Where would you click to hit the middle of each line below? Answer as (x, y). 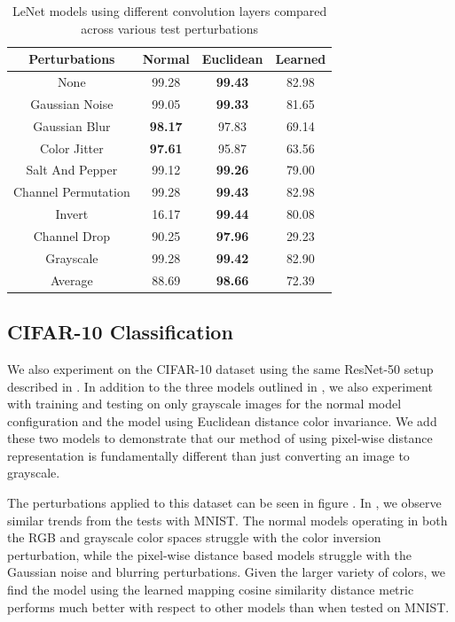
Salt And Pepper (72, 170)
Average (71, 280)
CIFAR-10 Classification (120, 332)
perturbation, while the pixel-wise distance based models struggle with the (209, 554)
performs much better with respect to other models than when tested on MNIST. (228, 606)
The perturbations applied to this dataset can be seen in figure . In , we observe (224, 503)
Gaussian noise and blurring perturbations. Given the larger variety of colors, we (227, 572)
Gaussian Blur (72, 125)
